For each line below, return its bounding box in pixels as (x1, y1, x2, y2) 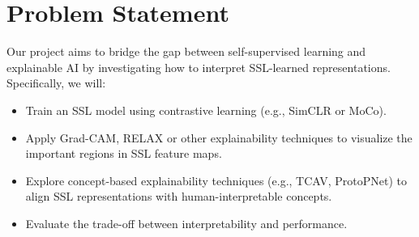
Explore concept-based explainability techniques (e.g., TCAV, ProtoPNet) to (25, 171, 408, 188)
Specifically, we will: (6, 74, 106, 91)
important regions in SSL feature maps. (25, 145, 222, 162)
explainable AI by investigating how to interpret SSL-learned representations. (6, 58, 391, 75)
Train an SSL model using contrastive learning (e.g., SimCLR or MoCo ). (25, 101, 387, 118)
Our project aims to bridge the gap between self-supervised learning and (6, 43, 366, 60)
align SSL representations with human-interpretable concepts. (25, 188, 332, 205)
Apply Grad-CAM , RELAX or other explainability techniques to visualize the (25, 129, 413, 146)
